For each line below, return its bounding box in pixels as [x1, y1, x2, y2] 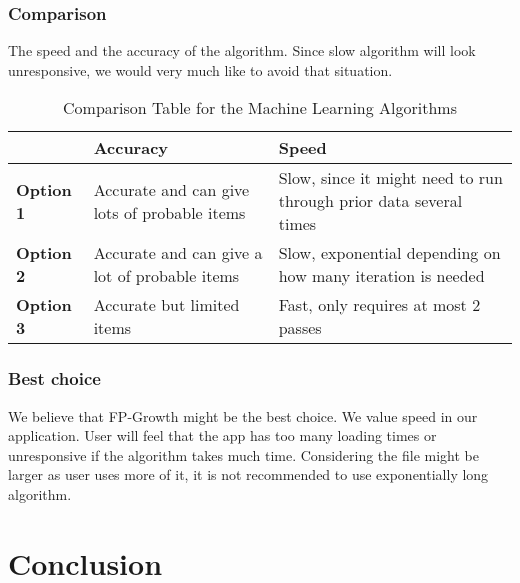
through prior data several [278, 189, 463, 213]
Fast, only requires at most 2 [278, 293, 481, 317]
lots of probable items [93, 200, 246, 224]
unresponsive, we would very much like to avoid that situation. [8, 59, 393, 80]
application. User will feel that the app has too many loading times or [8, 425, 437, 446]
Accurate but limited [93, 293, 240, 317]
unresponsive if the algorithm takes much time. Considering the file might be [8, 444, 479, 465]
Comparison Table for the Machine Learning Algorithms [63, 96, 457, 120]
